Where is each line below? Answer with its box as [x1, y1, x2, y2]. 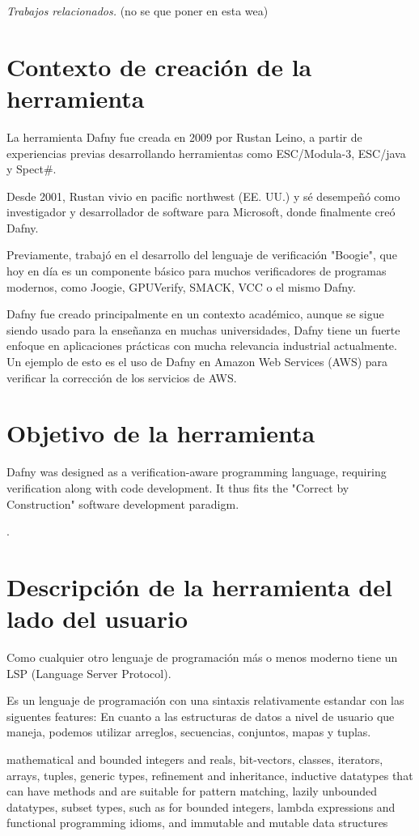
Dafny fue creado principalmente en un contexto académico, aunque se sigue [6, 305, 384, 322]
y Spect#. [6, 160, 57, 177]
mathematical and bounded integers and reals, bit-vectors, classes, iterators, [6, 751, 383, 767]
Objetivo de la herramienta [6, 416, 315, 450]
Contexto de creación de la [6, 49, 312, 83]
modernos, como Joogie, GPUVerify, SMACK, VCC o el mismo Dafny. [6, 278, 356, 295]
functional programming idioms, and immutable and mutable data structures [6, 814, 388, 831]
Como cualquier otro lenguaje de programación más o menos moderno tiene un [6, 649, 398, 666]
